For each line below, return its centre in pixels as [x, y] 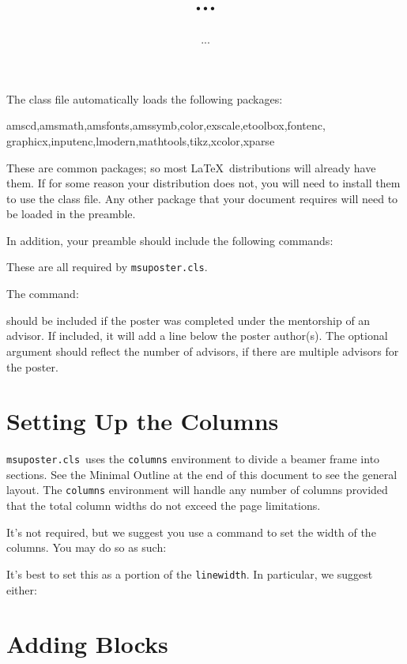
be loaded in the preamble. [71, 214]
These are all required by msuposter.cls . [107, 267]
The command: [43, 294]
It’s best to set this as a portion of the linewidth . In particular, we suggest [190, 573]
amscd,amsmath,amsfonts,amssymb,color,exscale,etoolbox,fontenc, [166, 125]
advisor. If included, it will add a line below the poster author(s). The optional [197, 336]
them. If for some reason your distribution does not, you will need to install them [203, 183]
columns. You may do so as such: [87, 547]
